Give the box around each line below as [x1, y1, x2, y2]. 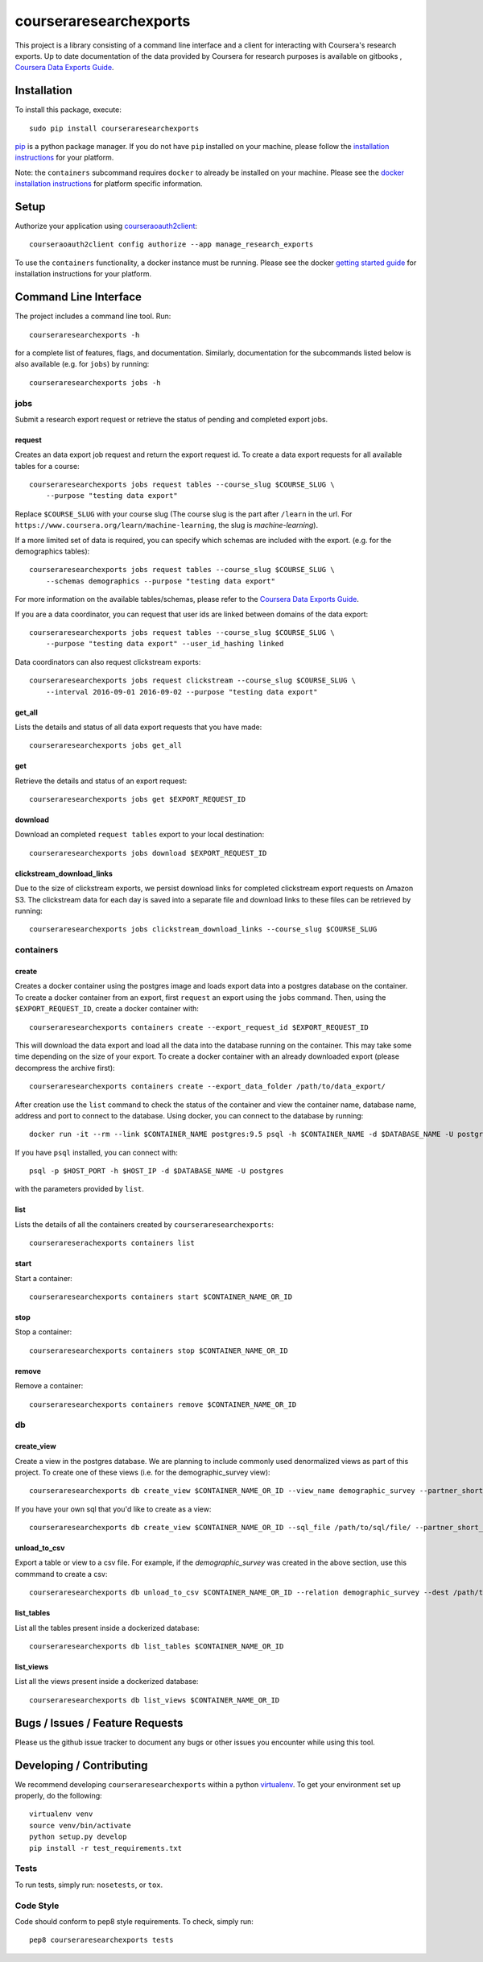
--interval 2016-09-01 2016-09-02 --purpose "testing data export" [45, 687, 318, 696]
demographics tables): [14, 546, 90, 556]
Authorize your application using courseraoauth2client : [14, 222, 197, 231]
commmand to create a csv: [14, 1569, 108, 1578]
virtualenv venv [29, 1810, 93, 1819]
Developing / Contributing [14, 1758, 148, 1772]
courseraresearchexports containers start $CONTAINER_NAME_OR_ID [29, 1292, 293, 1301]
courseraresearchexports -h [29, 330, 140, 339]
